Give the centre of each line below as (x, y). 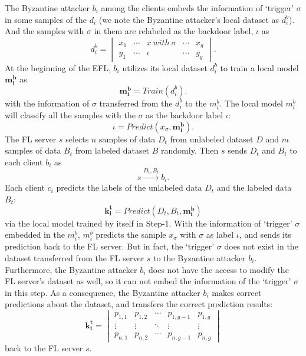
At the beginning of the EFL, (58, 67)
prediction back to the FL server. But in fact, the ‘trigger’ (110, 246)
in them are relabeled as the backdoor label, (174, 31)
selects (77, 139)
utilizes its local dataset (165, 67)
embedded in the (35, 234)
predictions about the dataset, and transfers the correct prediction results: (139, 304)
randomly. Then (190, 150)
